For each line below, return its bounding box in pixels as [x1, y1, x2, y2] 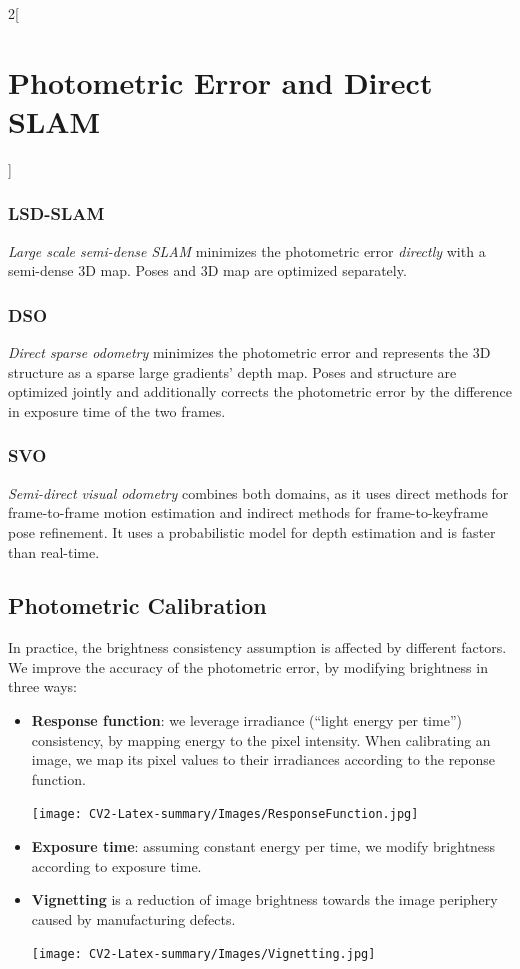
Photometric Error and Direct [8, 61, 433, 102]
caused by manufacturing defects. [31, 908, 236, 929]
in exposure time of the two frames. [8, 400, 226, 421]
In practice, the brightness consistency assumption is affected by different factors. [8, 637, 507, 658]
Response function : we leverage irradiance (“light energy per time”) [31, 710, 462, 731]
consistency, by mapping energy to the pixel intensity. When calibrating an [31, 729, 491, 750]
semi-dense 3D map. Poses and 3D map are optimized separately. [8, 260, 407, 281]
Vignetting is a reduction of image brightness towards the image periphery [31, 889, 498, 910]
